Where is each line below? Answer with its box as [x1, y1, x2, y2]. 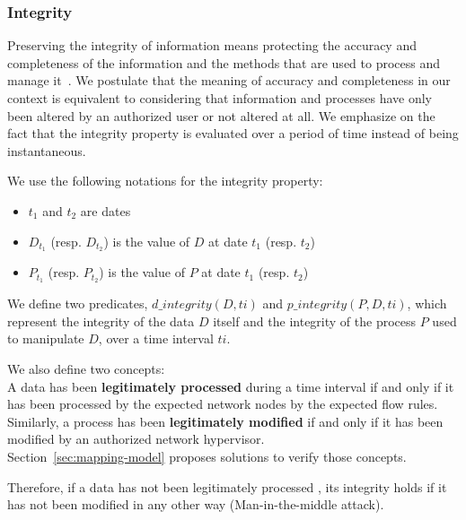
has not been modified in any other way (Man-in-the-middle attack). [7, 495, 384, 514]
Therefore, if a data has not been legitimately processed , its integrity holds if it [7, 477, 447, 496]
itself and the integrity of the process [213, 311, 417, 330]
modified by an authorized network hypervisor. [7, 429, 265, 448]
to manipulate [7, 329, 84, 348]
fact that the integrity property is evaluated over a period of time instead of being [7, 124, 459, 143]
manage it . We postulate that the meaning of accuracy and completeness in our [7, 71, 451, 90]
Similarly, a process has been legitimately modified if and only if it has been [7, 412, 444, 430]
